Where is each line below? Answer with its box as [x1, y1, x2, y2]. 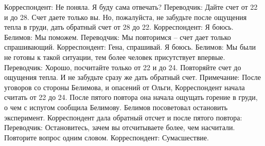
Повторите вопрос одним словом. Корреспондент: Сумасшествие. [4, 132, 209, 142]
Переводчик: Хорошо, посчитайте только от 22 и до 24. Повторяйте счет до [4, 61, 241, 72]
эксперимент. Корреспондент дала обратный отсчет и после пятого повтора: [4, 112, 242, 122]
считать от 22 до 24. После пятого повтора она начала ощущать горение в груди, [4, 92, 258, 102]
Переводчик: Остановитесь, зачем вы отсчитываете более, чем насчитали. [4, 122, 235, 133]
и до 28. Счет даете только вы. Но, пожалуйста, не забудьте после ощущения [4, 11, 247, 22]
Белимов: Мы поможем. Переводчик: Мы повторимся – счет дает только [4, 31, 231, 42]
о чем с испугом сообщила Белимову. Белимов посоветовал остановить [4, 101, 228, 112]
